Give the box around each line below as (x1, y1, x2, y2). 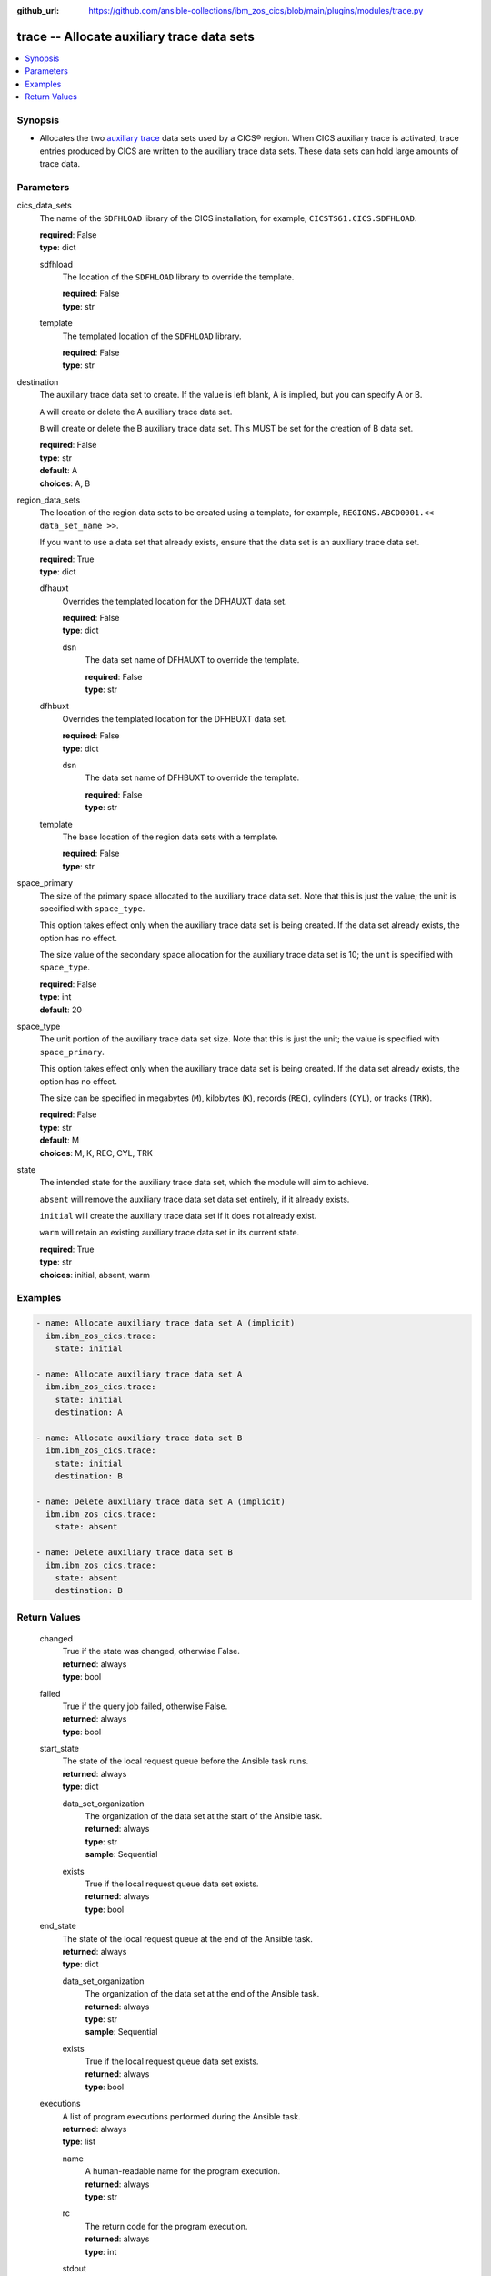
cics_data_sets (16, 200, 72, 211)
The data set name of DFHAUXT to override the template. (85, 655, 300, 666)
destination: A (55, 1407, 123, 1417)
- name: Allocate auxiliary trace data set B (35, 1432, 243, 1443)
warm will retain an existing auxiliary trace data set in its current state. (39, 1227, 300, 1238)
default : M (39, 1134, 80, 1146)
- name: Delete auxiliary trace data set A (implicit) (35, 1496, 286, 1507)
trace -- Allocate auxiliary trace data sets (16, 28, 255, 45)
